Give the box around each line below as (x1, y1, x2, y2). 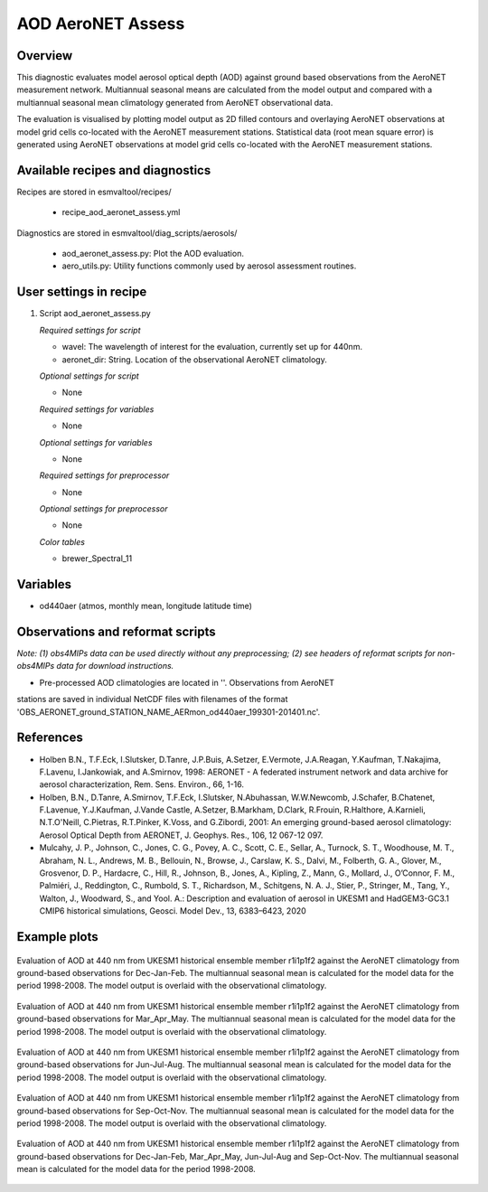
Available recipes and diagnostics (16, 163, 211, 178)
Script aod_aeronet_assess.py (39, 308, 151, 319)
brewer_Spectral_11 (61, 553, 133, 564)
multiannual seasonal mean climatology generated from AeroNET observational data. (16, 97, 333, 108)
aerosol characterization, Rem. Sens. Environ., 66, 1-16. (39, 779, 244, 790)
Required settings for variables (39, 403, 155, 415)
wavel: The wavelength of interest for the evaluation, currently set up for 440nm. (61, 342, 363, 352)
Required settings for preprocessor (39, 470, 170, 481)
